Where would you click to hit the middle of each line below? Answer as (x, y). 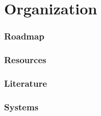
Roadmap (24, 36)
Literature (26, 83)
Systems (21, 107)
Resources (25, 60)
